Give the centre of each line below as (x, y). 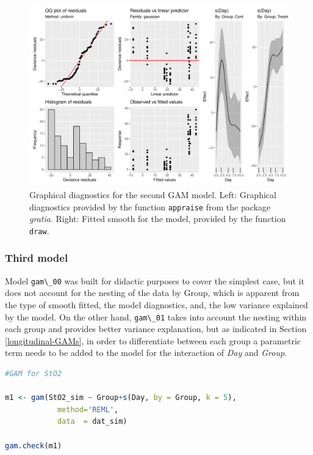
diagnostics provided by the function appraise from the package (150, 206)
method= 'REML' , (88, 409)
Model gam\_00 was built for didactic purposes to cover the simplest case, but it (155, 280)
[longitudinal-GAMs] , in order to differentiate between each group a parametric (153, 340)
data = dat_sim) (92, 422)
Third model (37, 258)
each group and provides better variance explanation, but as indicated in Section (156, 329)
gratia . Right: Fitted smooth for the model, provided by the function (158, 219)
